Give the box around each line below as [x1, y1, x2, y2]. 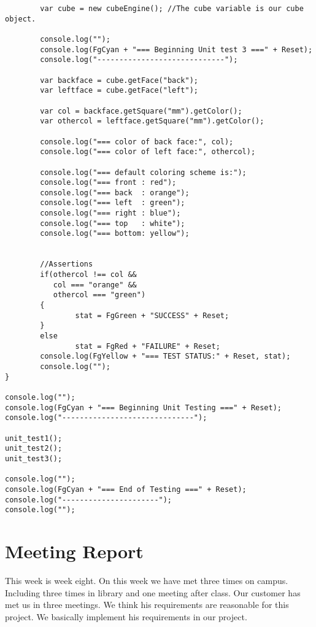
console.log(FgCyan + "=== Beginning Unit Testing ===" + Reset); [5, 403, 282, 412]
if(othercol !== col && [40, 270, 137, 279]
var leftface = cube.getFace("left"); [40, 86, 198, 95]
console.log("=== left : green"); [40, 198, 185, 208]
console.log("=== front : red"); [40, 178, 177, 187]
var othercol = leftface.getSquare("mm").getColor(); [40, 117, 264, 126]
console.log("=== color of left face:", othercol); [40, 147, 256, 157]
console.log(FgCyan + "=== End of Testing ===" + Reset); [5, 485, 247, 494]
